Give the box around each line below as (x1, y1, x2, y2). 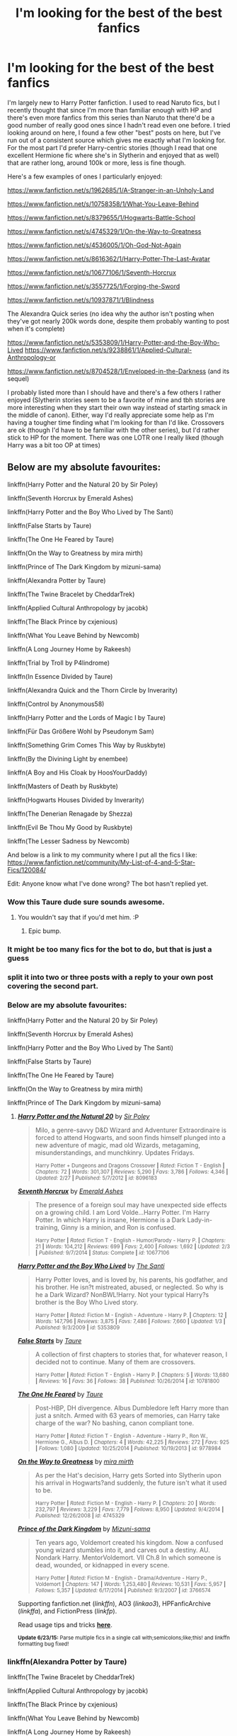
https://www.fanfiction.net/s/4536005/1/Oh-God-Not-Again (7, 241, 182, 249)
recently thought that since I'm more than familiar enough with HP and (7, 105, 212, 114)
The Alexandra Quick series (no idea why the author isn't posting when (7, 309, 214, 318)
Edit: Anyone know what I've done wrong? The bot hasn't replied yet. (7, 879, 209, 888)
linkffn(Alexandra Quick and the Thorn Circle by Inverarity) (7, 685, 178, 695)
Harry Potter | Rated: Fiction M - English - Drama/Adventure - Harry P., (35, 1575, 207, 1582)
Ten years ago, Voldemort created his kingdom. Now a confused (35, 1538, 224, 1547)
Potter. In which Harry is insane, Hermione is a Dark (35, 1216, 186, 1224)
